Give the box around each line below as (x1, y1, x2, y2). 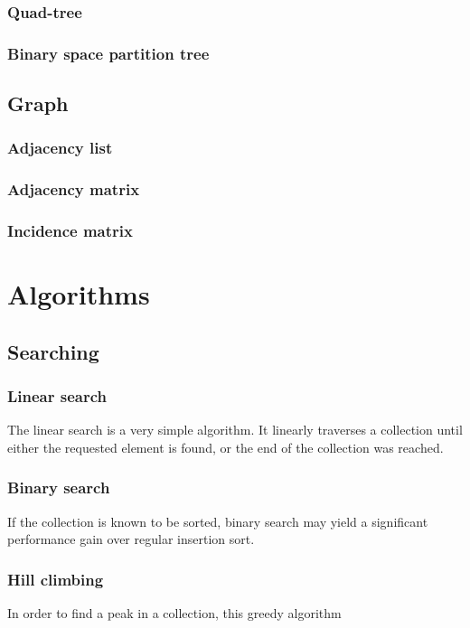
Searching (7, 337, 99, 365)
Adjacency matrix (7, 178, 140, 201)
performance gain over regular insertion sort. (7, 530, 255, 548)
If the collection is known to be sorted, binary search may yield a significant (7, 511, 428, 530)
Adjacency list (7, 136, 113, 159)
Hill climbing (7, 567, 104, 590)
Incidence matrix (7, 220, 133, 242)
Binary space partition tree (7, 42, 210, 64)
